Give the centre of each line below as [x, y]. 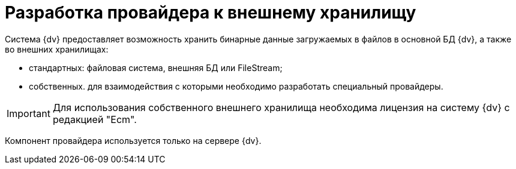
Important [28, 113]
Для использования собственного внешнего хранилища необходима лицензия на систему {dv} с [281, 107]
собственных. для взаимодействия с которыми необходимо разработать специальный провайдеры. [236, 86]
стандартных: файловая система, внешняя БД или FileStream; [156, 67]
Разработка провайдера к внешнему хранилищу [211, 13]
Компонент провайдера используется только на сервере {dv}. [133, 140]
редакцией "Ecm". [94, 119]
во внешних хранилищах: [57, 49]
